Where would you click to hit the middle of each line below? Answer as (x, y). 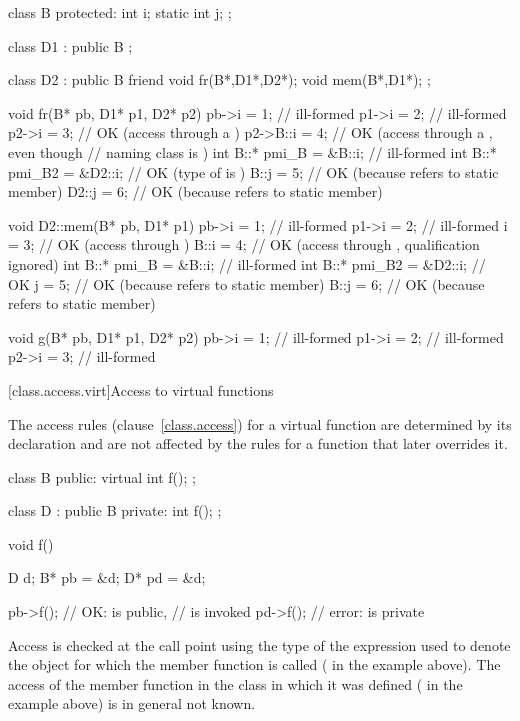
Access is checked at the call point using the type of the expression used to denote (259, 644)
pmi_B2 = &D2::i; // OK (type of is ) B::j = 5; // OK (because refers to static (253, 171)
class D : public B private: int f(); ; (115, 510)
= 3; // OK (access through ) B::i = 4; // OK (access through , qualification (244, 244)
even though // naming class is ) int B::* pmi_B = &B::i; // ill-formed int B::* (252, 151)
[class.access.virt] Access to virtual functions (141, 389)
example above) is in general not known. (132, 703)
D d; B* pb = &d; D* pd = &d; (107, 577)
